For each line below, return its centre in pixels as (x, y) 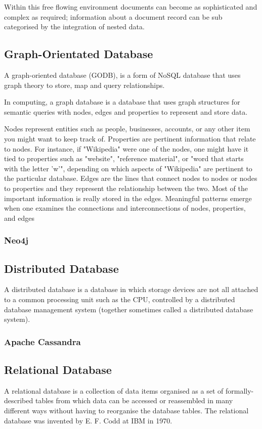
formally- (239, 390)
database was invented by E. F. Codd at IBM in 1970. (88, 420)
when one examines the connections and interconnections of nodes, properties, (125, 208)
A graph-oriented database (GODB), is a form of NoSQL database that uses (122, 75)
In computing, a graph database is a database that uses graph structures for (122, 102)
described (19, 400)
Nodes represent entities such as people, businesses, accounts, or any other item (127, 129)
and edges (19, 218)
